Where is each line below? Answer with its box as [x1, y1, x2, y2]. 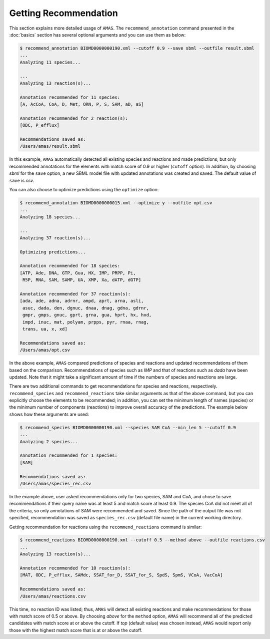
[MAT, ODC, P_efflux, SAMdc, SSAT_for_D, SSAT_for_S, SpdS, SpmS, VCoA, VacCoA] [19, 572, 223, 578]
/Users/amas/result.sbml [19, 143, 81, 149]
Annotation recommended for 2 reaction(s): [19, 115, 128, 121]
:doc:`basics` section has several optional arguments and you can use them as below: [9, 32, 186, 38]
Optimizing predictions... [19, 249, 86, 255]
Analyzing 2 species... [19, 439, 78, 444]
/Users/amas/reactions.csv [19, 593, 86, 599]
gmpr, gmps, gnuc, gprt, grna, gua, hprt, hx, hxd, [22, 312, 152, 318]
